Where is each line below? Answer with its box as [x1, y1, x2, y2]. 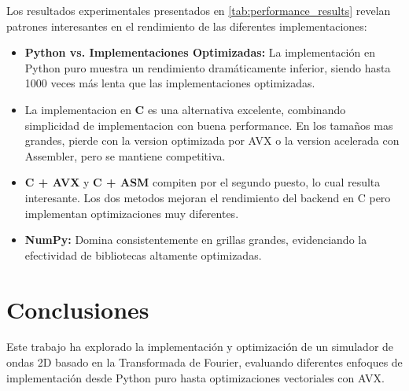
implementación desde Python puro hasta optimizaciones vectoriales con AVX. [6, 369, 385, 385]
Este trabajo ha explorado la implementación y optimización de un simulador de [6, 338, 394, 355]
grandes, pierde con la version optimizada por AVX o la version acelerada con [24, 132, 400, 149]
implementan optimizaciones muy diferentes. [24, 205, 239, 221]
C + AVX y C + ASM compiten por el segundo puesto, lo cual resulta [24, 174, 381, 190]
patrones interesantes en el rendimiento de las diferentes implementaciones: [6, 17, 367, 34]
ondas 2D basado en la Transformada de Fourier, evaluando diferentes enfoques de [6, 354, 403, 371]
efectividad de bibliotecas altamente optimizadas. [24, 246, 262, 263]
